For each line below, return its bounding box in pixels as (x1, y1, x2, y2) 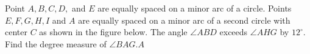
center (5, 25, 27, 38)
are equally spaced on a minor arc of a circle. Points (97, 2, 292, 14)
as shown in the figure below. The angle (39, 25, 188, 38)
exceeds (219, 25, 248, 38)
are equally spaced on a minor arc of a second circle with (78, 13, 291, 26)
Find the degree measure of (5, 37, 107, 50)
